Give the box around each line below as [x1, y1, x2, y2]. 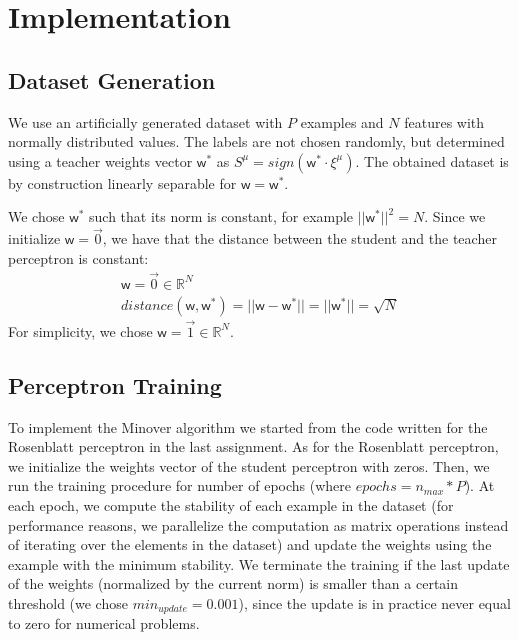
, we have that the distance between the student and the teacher [102, 228, 497, 249]
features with [404, 111, 485, 132]
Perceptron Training [8, 369, 222, 400]
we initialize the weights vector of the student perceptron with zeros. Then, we [8, 455, 490, 476]
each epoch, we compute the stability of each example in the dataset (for [8, 495, 454, 516]
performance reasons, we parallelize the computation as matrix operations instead [8, 514, 509, 535]
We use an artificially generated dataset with [8, 111, 283, 132]
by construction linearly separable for [8, 172, 237, 193]
